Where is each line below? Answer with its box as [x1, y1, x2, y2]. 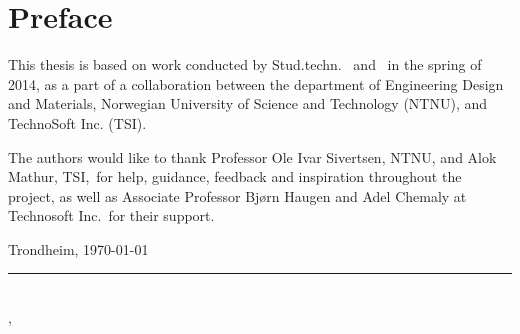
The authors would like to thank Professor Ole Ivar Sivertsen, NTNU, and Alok [8, 146, 497, 167]
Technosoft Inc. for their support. [8, 205, 215, 226]
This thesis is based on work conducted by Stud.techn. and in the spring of [8, 54, 482, 75]
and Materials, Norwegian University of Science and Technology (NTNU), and [8, 93, 488, 114]
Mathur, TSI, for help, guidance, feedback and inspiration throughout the [8, 166, 462, 187]
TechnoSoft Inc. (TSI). [8, 112, 147, 133]
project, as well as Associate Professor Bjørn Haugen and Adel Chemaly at [8, 185, 467, 206]
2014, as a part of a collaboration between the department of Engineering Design [8, 73, 504, 94]
